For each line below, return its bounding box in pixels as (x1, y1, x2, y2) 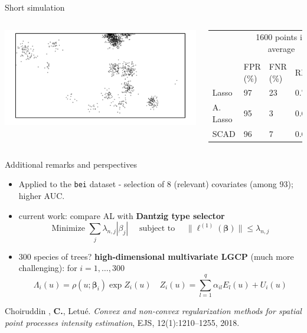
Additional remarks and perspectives (5, 158, 137, 170)
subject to (139, 224, 175, 233)
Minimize (51, 224, 85, 233)
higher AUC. (18, 190, 65, 202)
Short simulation (5, 1, 65, 13)
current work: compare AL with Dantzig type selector (18, 209, 225, 221)
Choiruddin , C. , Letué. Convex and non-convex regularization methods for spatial (5, 304, 302, 316)
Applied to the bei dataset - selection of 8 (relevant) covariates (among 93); (18, 178, 293, 190)
